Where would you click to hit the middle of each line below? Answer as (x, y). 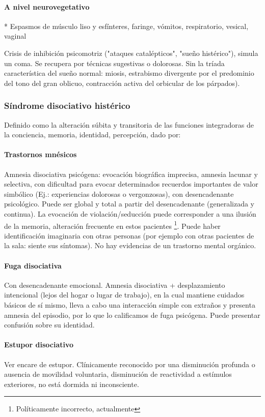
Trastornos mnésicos (41, 154)
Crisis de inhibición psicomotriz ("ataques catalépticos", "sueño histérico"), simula (131, 53)
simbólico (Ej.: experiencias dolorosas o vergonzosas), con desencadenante (119, 193)
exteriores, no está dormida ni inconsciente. (72, 384)
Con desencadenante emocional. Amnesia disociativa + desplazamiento (115, 285)
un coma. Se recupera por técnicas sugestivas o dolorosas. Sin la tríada (114, 63)
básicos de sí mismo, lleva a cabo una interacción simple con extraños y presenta (130, 304)
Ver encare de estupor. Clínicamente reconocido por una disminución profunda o (130, 364)
